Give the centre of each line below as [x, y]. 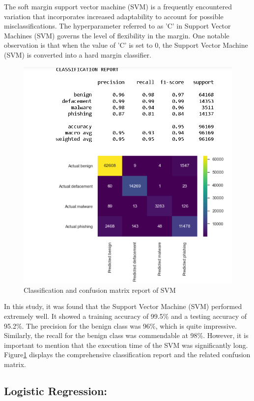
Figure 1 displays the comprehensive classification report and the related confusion [127, 355]
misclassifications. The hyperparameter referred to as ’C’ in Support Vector [117, 26]
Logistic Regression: [56, 391]
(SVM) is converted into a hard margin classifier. [78, 54]
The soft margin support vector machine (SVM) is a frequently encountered [118, 6]
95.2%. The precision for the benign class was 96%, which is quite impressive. [120, 325]
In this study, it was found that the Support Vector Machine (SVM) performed [123, 306]
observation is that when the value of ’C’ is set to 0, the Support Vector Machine [126, 45]
